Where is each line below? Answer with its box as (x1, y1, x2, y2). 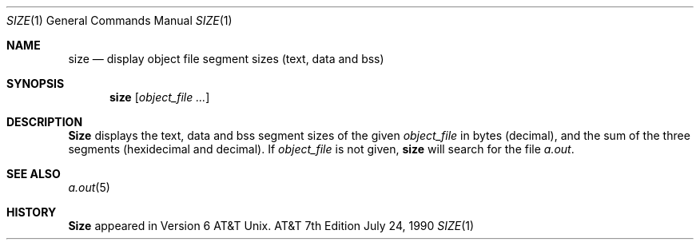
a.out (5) (68, 181, 110, 194)
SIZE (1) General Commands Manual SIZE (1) (6, 14, 233, 27)
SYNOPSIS (6, 77, 65, 90)
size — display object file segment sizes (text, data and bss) (68, 52, 384, 65)
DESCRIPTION (6, 115, 83, 129)
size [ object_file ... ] (109, 90, 210, 104)
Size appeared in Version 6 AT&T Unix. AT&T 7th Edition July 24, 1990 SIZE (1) (68, 219, 475, 232)
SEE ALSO (6, 167, 61, 181)
